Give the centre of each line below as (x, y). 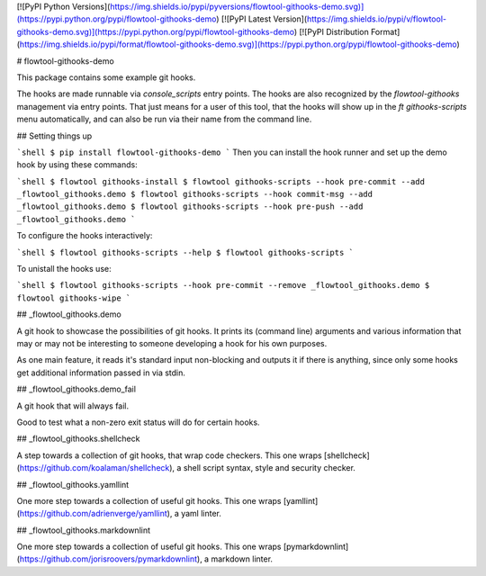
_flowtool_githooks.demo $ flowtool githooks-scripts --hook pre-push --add (190, 207)
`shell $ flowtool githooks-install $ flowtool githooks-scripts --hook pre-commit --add (220, 181)
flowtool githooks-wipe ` (74, 298)
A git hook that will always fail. (73, 406)
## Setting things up (54, 136)
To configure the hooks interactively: (85, 236)
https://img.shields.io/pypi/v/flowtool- (377, 19)
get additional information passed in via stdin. (101, 373)
